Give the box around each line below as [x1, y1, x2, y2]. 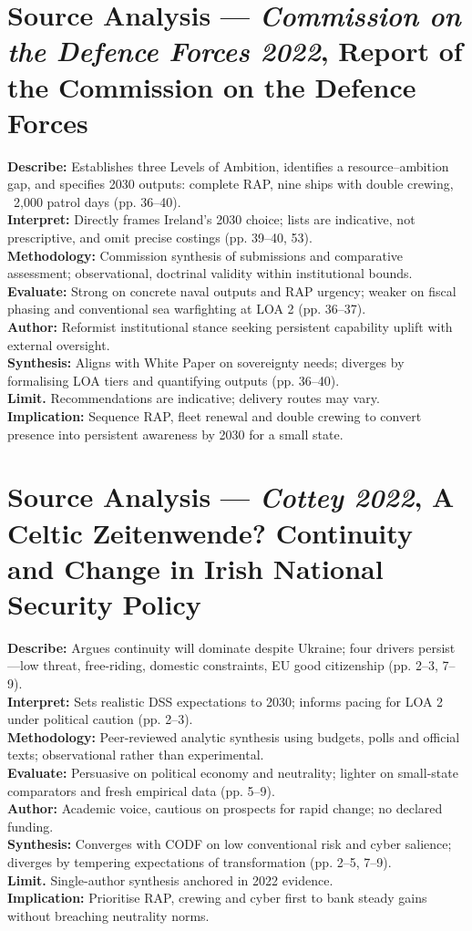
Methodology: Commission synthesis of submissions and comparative [7, 245, 403, 264]
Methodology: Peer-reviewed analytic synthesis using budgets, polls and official [7, 727, 460, 746]
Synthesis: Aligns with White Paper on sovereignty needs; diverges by [7, 353, 405, 372]
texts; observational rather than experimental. [7, 745, 264, 764]
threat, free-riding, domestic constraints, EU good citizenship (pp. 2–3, [43, 656, 438, 675]
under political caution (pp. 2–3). [7, 709, 193, 729]
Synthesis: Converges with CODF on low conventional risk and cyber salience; [7, 834, 452, 853]
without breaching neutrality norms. [7, 905, 210, 925]
